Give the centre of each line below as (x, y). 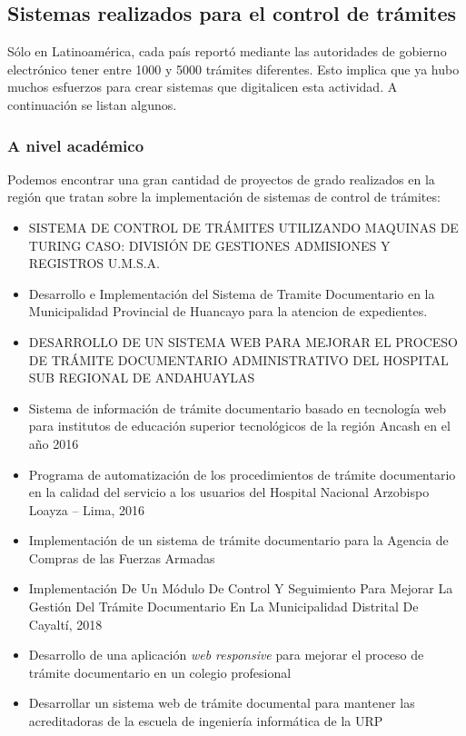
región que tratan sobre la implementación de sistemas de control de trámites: (224, 197)
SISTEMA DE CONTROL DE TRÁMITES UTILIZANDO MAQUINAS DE (243, 227)
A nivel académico (76, 145)
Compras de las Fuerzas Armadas (122, 557)
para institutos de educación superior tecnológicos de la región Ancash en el (239, 426)
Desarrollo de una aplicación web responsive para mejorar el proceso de (226, 655)
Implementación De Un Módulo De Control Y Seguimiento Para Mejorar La (241, 588)
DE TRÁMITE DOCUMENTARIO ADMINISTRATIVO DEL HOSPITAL (238, 359)
